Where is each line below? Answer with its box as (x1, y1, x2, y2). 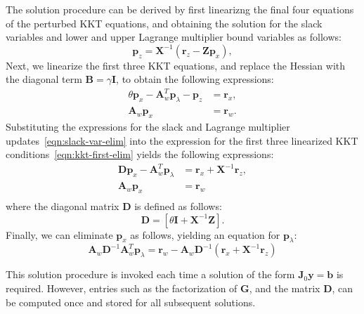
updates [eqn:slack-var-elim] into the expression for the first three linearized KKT (6, 133, 358, 148)
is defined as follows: (134, 199, 222, 214)
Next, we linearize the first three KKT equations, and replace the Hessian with (6, 58, 346, 72)
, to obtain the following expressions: (116, 72, 274, 86)
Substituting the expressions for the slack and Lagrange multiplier (6, 119, 290, 134)
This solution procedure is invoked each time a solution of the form (6, 267, 295, 282)
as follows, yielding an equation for (130, 227, 280, 242)
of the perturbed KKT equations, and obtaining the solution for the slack (6, 15, 323, 30)
